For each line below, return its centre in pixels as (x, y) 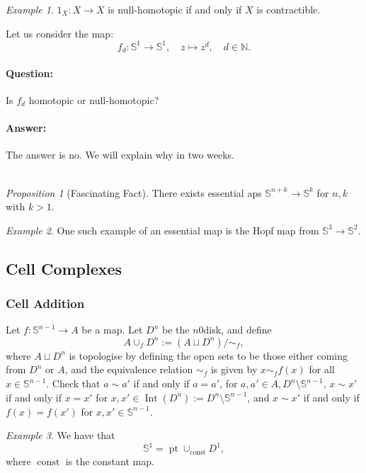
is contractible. (288, 9)
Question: (29, 73)
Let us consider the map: (60, 33)
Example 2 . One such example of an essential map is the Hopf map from (162, 230)
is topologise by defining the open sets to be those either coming (208, 355)
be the (176, 330)
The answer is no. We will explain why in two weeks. (120, 155)
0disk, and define (235, 330)
